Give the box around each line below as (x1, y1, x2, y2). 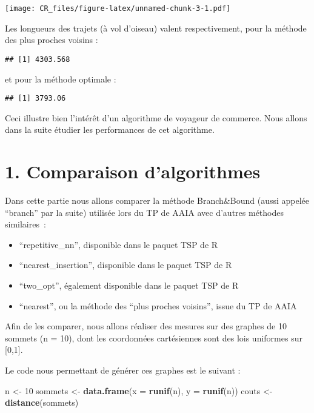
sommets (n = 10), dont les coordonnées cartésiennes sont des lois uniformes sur (5, 331, 302, 344)
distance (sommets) (5, 396, 79, 409)
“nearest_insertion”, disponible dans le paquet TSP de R (19, 258, 232, 271)
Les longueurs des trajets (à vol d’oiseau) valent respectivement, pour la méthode (5, 21, 307, 34)
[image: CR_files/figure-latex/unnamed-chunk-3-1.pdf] (5, 4, 231, 13)
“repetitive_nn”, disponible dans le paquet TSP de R (19, 238, 218, 250)
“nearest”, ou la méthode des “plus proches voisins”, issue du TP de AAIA (19, 299, 297, 312)
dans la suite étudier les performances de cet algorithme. (5, 123, 215, 136)
